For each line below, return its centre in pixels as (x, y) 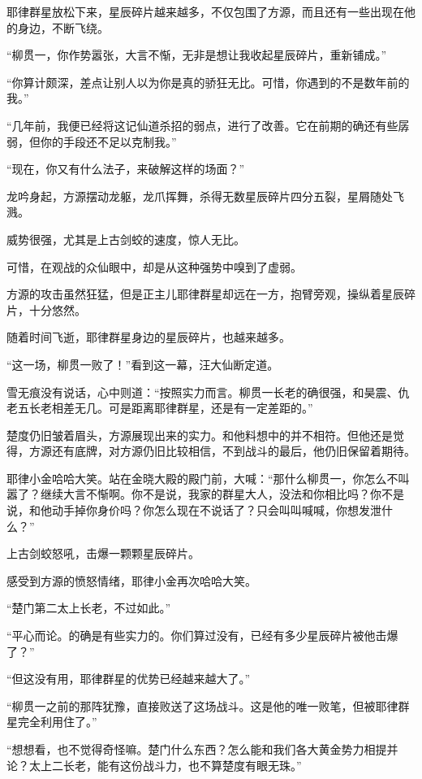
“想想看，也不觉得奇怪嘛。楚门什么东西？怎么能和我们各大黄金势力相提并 (202, 749)
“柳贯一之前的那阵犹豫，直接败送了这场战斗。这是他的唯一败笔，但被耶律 (202, 705)
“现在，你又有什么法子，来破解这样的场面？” (126, 169)
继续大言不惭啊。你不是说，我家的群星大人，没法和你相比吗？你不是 (222, 494)
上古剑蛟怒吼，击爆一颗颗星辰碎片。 (103, 553)
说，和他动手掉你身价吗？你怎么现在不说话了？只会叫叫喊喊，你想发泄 (194, 510)
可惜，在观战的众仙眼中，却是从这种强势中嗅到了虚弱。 (154, 266)
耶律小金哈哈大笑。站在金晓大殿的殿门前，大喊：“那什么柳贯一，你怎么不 (202, 478)
